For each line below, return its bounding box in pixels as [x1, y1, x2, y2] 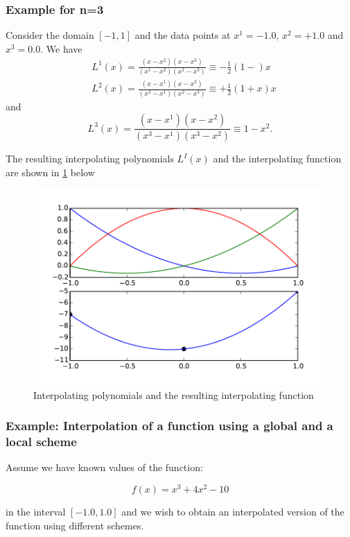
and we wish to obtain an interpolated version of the [121, 504, 344, 519]
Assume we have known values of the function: [6, 460, 203, 475]
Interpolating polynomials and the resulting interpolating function [33, 387, 314, 402]
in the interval [6, 504, 66, 519]
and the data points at [134, 28, 231, 42]
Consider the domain [6, 28, 94, 42]
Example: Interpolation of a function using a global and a [6, 417, 333, 434]
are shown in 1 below [6, 164, 95, 179]
